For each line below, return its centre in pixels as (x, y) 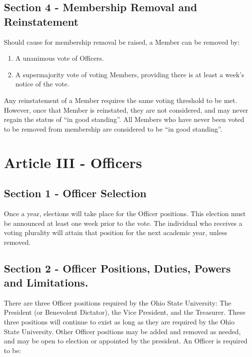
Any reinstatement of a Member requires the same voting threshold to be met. (121, 100)
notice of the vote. (42, 84)
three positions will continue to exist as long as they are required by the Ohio (119, 322)
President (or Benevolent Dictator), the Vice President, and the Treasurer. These (125, 312)
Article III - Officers (73, 162)
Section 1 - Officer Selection (75, 193)
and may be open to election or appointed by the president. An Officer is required (126, 341)
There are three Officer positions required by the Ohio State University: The (118, 302)
